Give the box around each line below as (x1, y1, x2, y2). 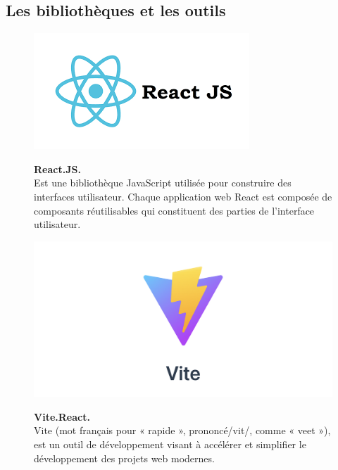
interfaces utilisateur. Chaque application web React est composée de (34, 189, 332, 203)
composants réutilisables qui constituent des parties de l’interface (34, 203, 315, 217)
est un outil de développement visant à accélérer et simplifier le (34, 437, 306, 452)
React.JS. (34, 161, 81, 176)
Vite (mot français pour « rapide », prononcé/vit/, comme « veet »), (34, 423, 331, 438)
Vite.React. (34, 409, 90, 424)
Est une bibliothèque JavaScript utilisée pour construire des (34, 175, 292, 190)
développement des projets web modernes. (34, 450, 215, 465)
